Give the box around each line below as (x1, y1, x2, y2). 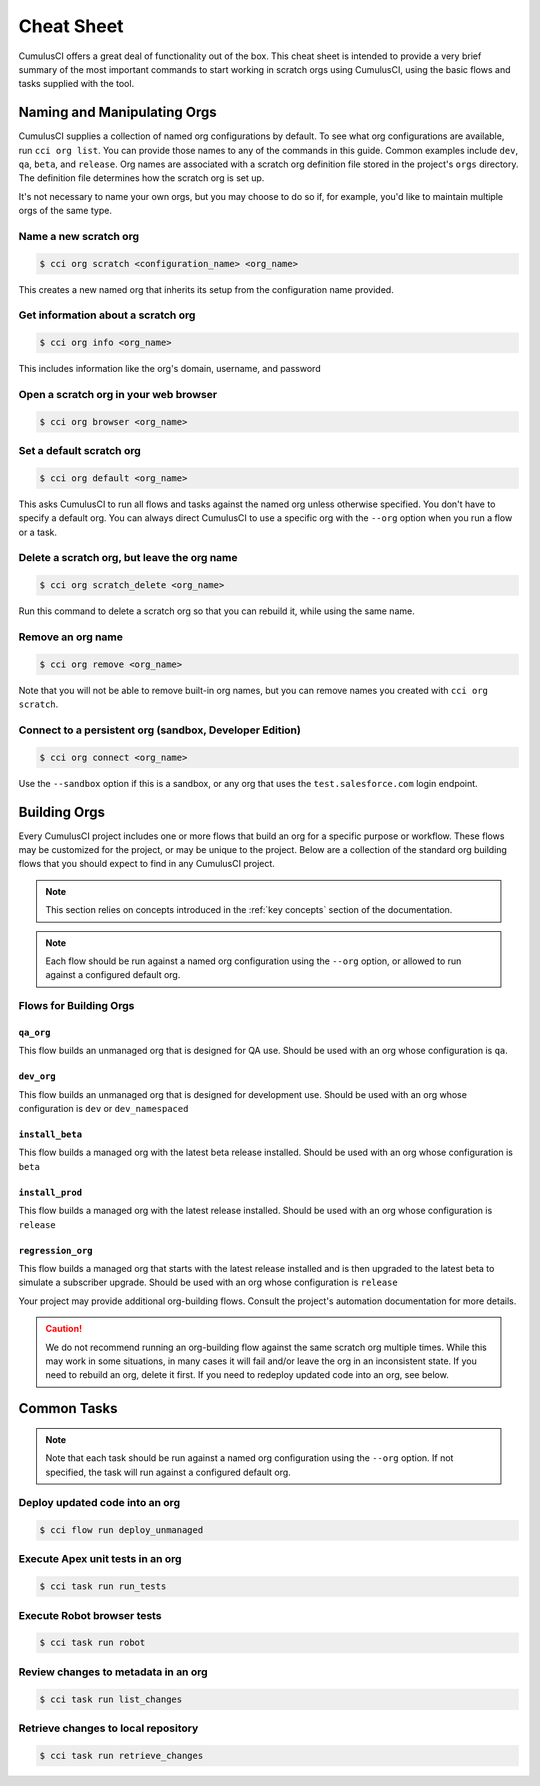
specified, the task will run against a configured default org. (45, 1466, 292, 1478)
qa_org (18, 1026, 51, 1038)
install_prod (18, 1186, 83, 1198)
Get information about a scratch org (18, 308, 196, 322)
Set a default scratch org (18, 444, 142, 458)
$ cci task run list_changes (39, 1693, 183, 1705)
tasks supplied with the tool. (18, 78, 135, 90)
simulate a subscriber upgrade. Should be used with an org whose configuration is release (18, 1276, 399, 1289)
